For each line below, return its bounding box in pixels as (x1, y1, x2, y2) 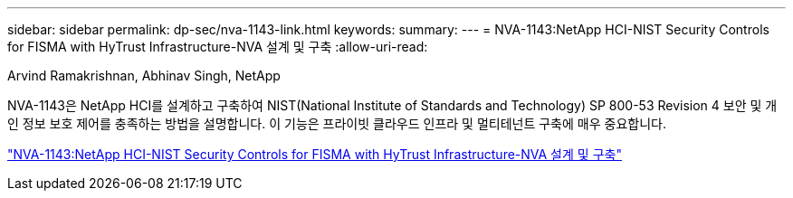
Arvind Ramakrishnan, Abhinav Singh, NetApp (7, 68, 281, 83)
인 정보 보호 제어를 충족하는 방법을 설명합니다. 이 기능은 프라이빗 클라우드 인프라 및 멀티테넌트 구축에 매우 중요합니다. (7, 116, 666, 131)
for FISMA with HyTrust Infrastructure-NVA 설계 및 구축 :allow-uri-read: (7, 39, 428, 54)
